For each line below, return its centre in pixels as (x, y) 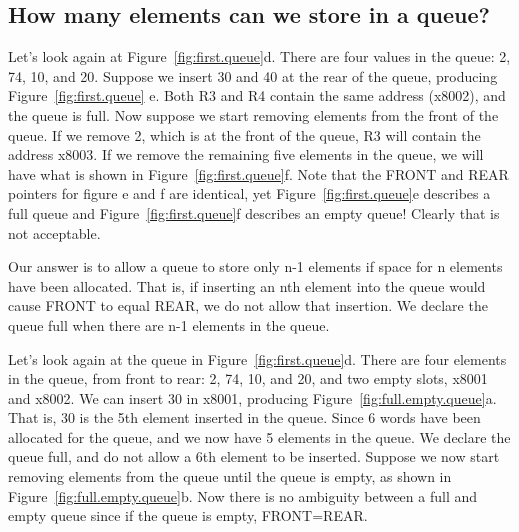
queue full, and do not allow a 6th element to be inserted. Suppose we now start (254, 456)
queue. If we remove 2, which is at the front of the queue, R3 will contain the (244, 134)
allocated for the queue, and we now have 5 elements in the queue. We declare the (259, 436)
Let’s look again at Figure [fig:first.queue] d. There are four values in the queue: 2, (259, 56)
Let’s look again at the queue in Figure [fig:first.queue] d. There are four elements (257, 358)
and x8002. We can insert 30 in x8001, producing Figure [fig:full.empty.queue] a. (252, 397)
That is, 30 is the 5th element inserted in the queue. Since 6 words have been (244, 417)
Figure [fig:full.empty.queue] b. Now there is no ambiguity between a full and (243, 495)
